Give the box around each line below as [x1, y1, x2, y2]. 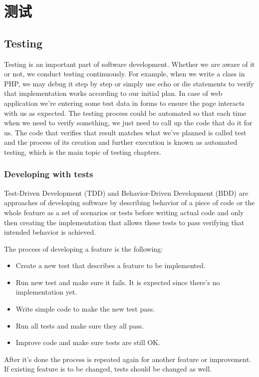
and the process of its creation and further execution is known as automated [4, 137, 238, 147]
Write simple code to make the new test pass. [15, 304, 155, 314]
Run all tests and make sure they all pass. [15, 320, 144, 331]
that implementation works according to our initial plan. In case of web [4, 88, 223, 98]
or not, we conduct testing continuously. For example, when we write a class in [4, 68, 245, 79]
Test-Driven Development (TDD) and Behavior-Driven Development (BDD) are [4, 187, 249, 198]
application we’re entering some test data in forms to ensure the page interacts [4, 97, 245, 108]
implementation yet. [15, 287, 77, 297]
